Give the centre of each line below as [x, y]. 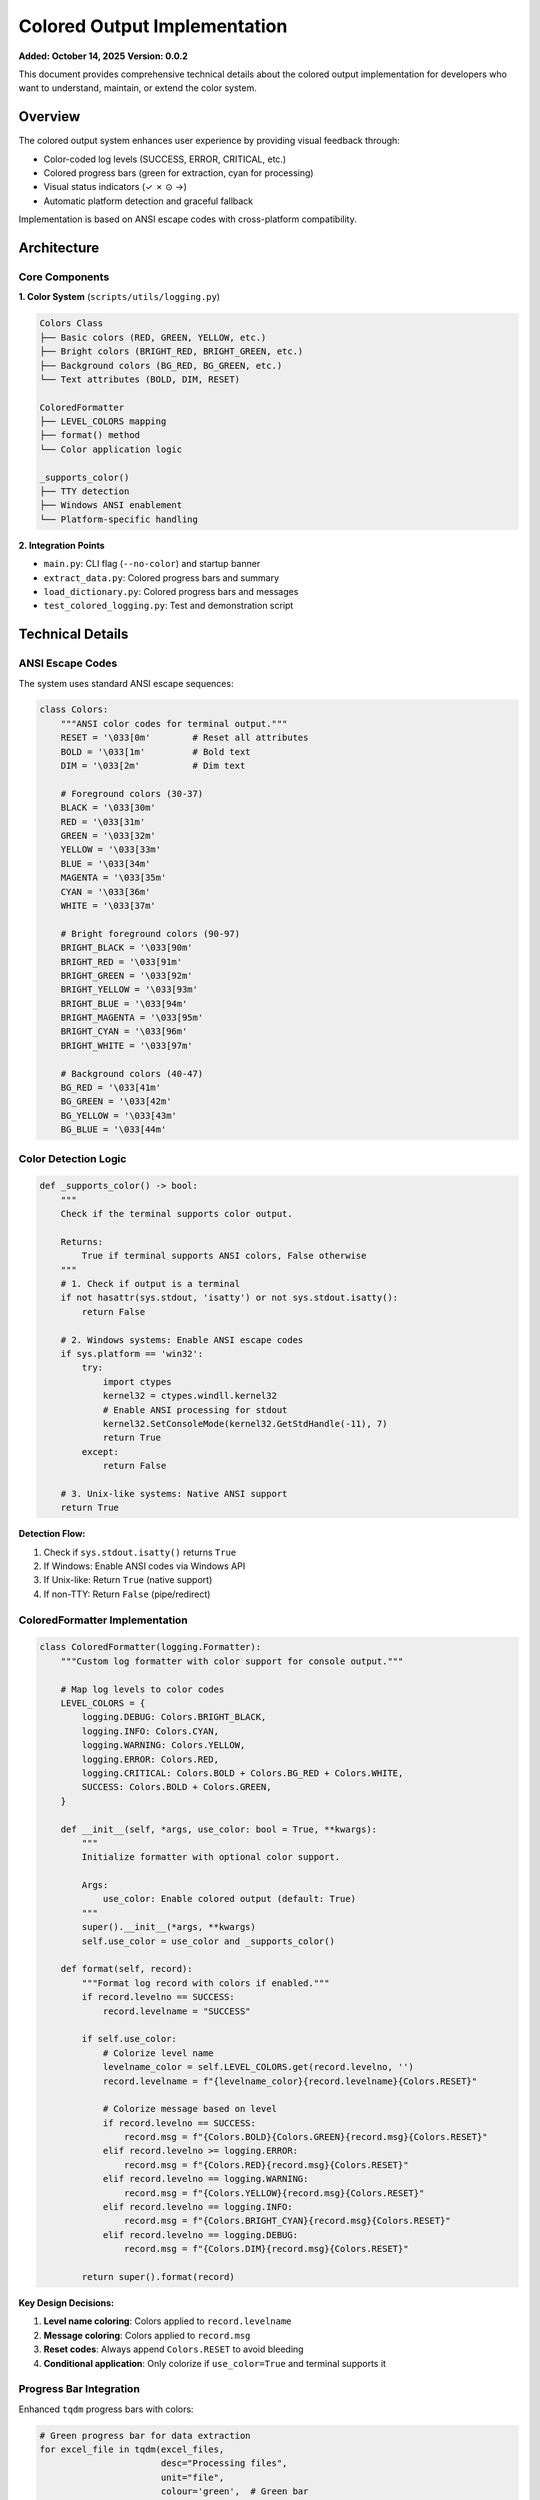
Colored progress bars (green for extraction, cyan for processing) [178, 173]
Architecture [59, 248]
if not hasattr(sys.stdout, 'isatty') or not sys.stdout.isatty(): [229, 1298]
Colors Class [71, 323]
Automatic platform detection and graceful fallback [148, 201]
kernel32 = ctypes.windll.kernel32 [189, 1396]
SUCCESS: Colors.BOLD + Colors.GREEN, [176, 1787]
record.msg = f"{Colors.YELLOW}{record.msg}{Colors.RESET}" [274, 2193]
